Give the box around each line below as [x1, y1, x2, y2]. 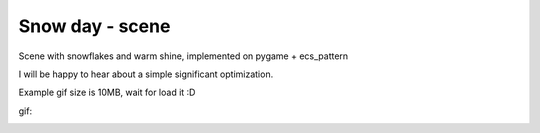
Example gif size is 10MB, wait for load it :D [18, 86, 196, 99]
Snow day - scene [18, 15, 171, 37]
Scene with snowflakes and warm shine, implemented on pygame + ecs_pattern [18, 50, 349, 62]
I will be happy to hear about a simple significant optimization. [18, 68, 274, 80]
